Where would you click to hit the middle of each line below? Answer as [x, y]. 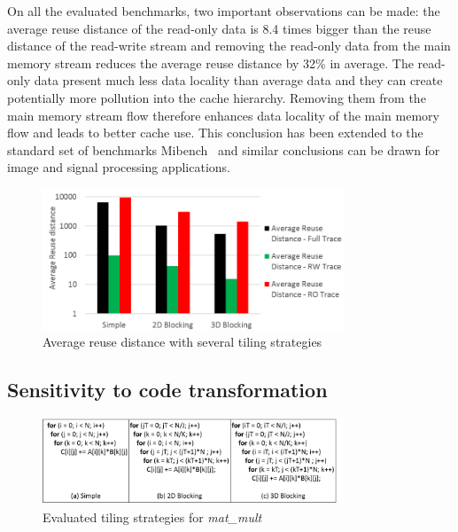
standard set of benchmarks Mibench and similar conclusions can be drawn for [224, 149]
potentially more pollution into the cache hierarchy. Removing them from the [217, 97]
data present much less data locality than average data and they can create [238, 80]
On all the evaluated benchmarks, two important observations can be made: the [224, 11]
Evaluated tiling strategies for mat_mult [152, 516]
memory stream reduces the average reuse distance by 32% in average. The [210, 63]
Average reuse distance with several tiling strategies [182, 342]
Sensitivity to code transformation [167, 390]
